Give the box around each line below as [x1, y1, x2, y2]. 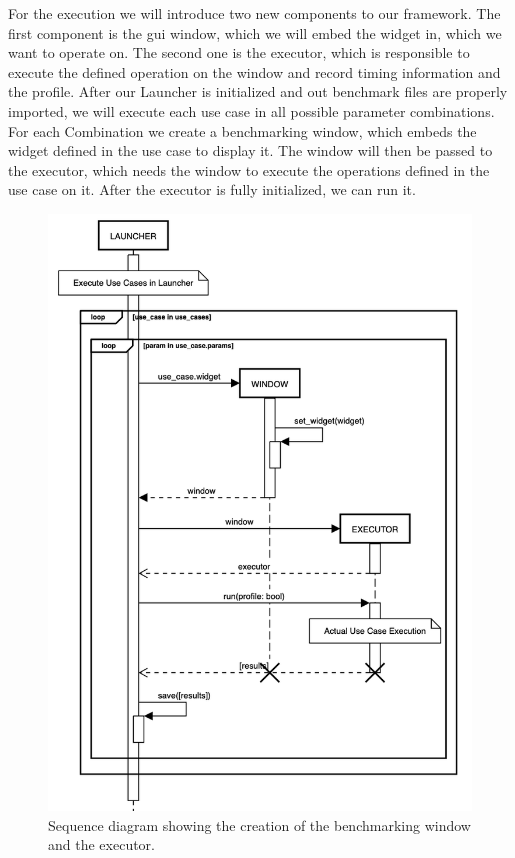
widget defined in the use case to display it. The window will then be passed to [8, 140, 493, 161]
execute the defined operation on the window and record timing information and [8, 61, 501, 82]
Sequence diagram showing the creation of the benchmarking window [48, 814, 471, 835]
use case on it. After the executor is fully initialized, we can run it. [8, 179, 416, 200]
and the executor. [48, 834, 155, 855]
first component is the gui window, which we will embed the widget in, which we [8, 22, 502, 43]
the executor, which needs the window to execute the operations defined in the [8, 159, 490, 180]
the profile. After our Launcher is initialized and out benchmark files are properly [8, 81, 508, 102]
